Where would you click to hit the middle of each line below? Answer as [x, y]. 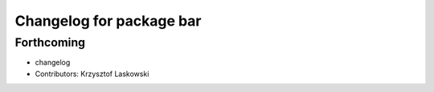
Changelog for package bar [108, 21]
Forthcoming [50, 42]
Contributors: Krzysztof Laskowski [92, 74]
